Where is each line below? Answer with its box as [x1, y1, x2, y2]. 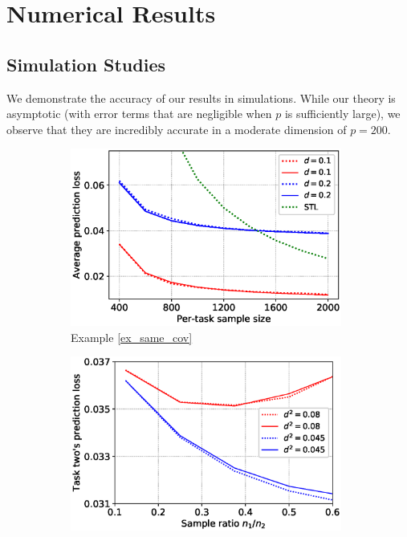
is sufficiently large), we [284, 105, 401, 122]
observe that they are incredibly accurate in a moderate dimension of [6, 120, 347, 137]
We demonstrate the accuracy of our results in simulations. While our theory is [6, 89, 396, 106]
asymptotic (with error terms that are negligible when [6, 105, 272, 122]
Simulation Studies [6, 51, 165, 76]
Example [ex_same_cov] [71, 328, 193, 345]
